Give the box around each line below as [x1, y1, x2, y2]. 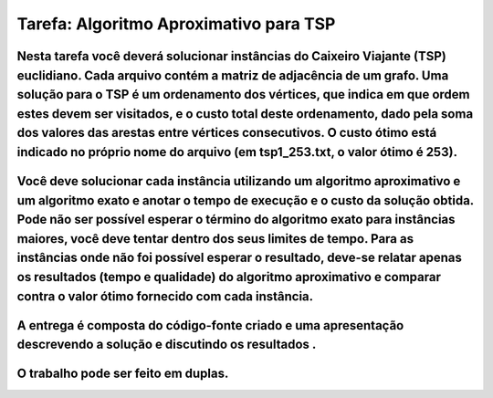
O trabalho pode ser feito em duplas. [16, 366, 229, 382]
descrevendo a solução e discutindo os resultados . [16, 337, 317, 352]
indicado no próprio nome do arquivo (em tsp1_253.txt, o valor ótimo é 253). [16, 144, 458, 160]
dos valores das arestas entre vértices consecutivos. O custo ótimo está [16, 125, 437, 141]
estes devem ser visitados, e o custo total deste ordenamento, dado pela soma [16, 106, 474, 121]
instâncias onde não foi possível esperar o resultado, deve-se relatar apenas [16, 250, 463, 266]
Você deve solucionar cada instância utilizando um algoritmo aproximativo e [16, 173, 461, 189]
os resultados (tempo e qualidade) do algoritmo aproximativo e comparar [16, 269, 442, 285]
